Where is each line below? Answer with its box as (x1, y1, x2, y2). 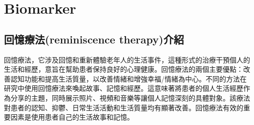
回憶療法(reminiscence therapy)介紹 (4, 31, 184, 46)
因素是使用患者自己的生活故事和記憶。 (10, 112, 134, 122)
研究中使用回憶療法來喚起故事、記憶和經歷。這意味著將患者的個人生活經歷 (4, 83, 243, 93)
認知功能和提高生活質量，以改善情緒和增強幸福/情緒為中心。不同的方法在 (10, 73, 247, 83)
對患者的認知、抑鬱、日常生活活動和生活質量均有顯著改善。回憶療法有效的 (4, 102, 243, 112)
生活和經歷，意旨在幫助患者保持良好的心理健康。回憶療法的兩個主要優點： (4, 64, 243, 74)
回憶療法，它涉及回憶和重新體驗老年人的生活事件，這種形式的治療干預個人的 (4, 54, 250, 64)
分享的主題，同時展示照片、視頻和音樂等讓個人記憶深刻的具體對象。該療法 (10, 92, 250, 103)
